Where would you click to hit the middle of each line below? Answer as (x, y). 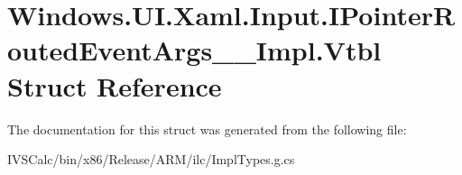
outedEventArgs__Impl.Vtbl (194, 50)
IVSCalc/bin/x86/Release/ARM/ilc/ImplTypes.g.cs (151, 159)
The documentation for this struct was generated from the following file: (207, 129)
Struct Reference (115, 85)
